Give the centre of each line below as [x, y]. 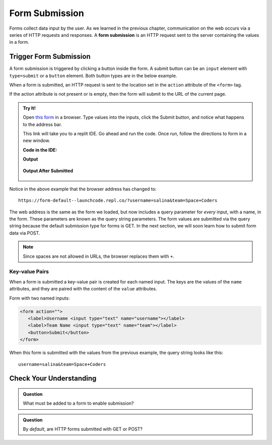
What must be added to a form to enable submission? [78, 403]
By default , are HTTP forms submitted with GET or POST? [83, 429]
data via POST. [25, 233]
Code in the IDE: [40, 150]
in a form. [19, 42]
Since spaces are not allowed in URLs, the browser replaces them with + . [99, 256]
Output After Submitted [48, 171]
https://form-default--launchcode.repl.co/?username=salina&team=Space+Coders [118, 201]
